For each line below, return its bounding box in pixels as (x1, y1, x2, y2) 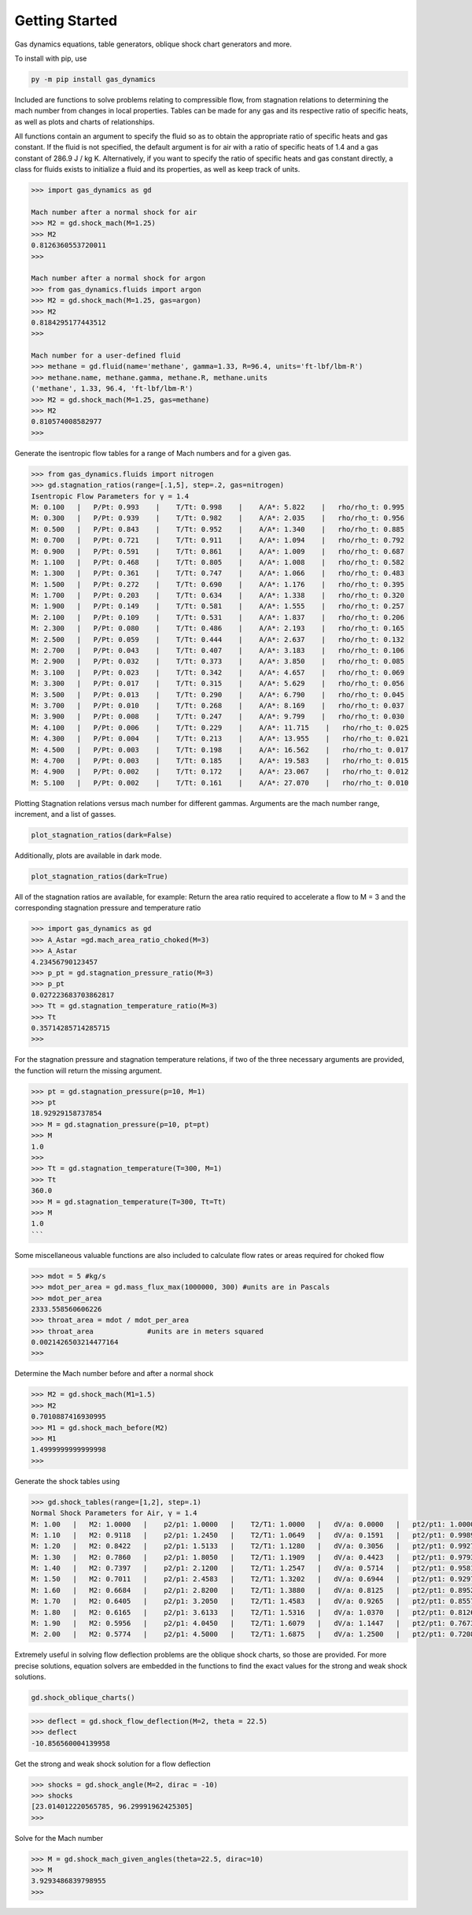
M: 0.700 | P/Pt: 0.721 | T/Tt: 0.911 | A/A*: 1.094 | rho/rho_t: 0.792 (31, 536, 405, 545)
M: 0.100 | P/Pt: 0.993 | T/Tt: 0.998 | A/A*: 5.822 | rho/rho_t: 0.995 (31, 503, 405, 511)
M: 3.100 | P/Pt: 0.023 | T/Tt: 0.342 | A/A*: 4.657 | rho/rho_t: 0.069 (31, 668, 405, 677)
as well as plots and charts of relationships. (14, 117, 155, 126)
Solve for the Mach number (14, 1833, 104, 1843)
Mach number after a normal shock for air (31, 208, 197, 217)
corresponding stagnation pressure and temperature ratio (14, 903, 201, 913)
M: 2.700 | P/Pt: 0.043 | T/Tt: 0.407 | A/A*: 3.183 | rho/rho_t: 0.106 (31, 646, 405, 655)
